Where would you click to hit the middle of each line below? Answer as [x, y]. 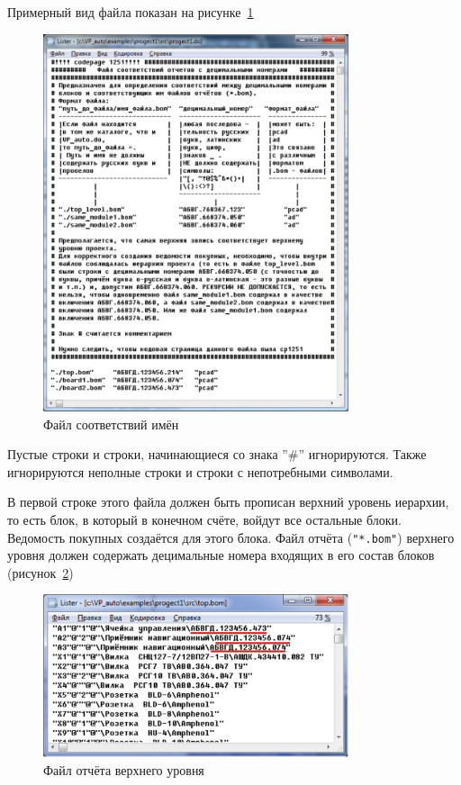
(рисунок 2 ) [41, 572]
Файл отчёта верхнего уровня [124, 769]
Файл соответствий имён [111, 424]
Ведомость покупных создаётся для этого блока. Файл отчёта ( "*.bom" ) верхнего [231, 537]
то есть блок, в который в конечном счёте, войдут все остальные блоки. [204, 520]
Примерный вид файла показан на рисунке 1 [131, 12]
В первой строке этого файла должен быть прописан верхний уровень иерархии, [228, 502]
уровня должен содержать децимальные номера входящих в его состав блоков [221, 555]
